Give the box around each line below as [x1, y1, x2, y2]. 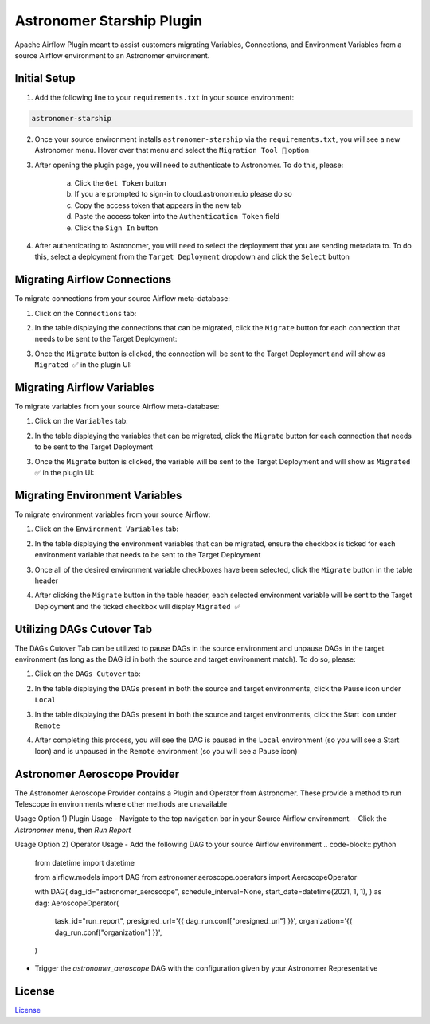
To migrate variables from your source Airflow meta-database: [14, 402, 220, 412]
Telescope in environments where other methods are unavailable [14, 799, 228, 809]
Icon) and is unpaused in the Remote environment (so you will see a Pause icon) [34, 746, 298, 756]
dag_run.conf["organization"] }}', [54, 928, 162, 937]
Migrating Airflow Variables [14, 381, 154, 394]
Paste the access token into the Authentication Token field [74, 212, 280, 221]
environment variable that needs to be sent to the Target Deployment [34, 550, 261, 560]
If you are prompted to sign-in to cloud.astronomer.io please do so [74, 190, 292, 199]
